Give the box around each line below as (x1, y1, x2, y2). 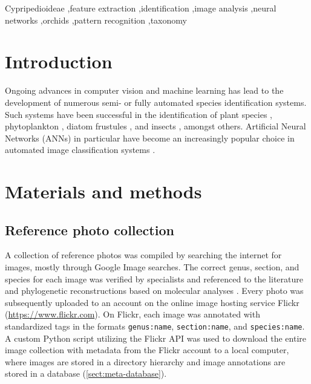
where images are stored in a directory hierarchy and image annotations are (5, 355, 286, 368)
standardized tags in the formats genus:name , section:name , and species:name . (5, 320, 305, 333)
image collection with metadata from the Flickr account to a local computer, (5, 343, 289, 356)
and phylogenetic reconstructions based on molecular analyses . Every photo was (5, 284, 304, 297)
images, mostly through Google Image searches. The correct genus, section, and (5, 261, 300, 273)
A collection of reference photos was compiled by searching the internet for (5, 249, 282, 261)
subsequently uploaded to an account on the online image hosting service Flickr (5, 296, 300, 308)
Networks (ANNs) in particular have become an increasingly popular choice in (5, 131, 295, 144)
